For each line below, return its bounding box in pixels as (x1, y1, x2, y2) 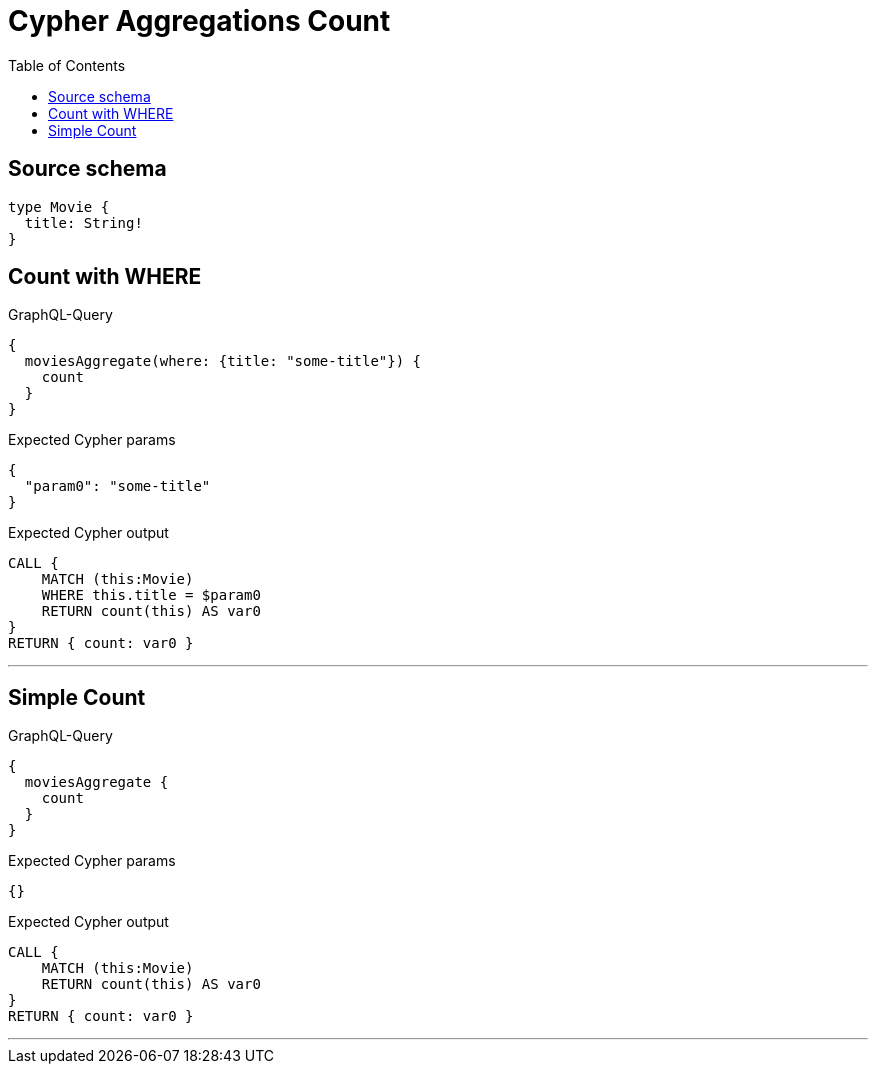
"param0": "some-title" (24, 478, 211, 495)
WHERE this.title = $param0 (41, 587, 261, 604)
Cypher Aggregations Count (8, 4, 391, 38)
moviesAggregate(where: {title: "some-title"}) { (24, 353, 422, 370)
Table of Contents (8, 56, 126, 74)
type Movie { (8, 198, 110, 215)
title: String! (24, 214, 143, 231)
